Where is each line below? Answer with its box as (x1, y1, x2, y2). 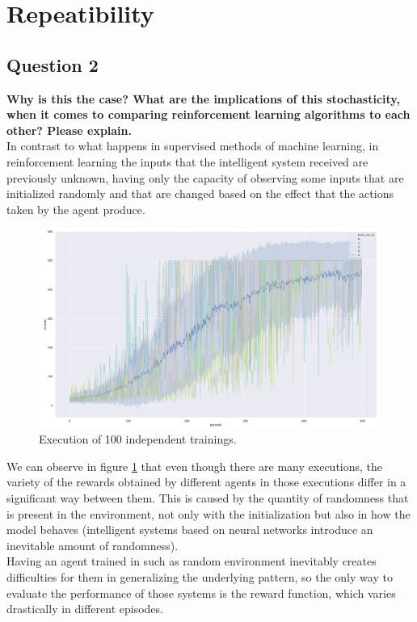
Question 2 (6, 52, 99, 77)
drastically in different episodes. (6, 600, 163, 617)
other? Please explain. (6, 121, 132, 138)
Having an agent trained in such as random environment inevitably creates (6, 553, 377, 569)
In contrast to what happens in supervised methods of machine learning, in (6, 137, 379, 154)
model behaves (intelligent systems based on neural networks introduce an (6, 521, 373, 538)
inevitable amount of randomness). (6, 536, 179, 553)
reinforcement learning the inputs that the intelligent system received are (6, 153, 369, 170)
